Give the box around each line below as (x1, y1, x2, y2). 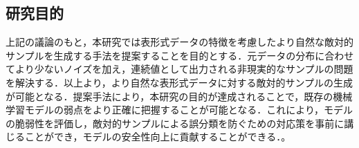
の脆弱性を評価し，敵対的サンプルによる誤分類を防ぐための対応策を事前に (6, 115, 344, 130)
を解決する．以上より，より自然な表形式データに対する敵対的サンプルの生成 (6, 75, 353, 89)
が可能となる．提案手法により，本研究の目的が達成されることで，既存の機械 (6, 89, 353, 103)
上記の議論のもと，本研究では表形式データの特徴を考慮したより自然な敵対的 (6, 35, 353, 49)
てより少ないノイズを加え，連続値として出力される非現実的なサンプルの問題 (6, 62, 353, 76)
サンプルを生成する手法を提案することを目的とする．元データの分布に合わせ (6, 48, 354, 62)
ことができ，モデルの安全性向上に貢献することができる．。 (24, 129, 291, 144)
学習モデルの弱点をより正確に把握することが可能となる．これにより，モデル (6, 102, 353, 117)
